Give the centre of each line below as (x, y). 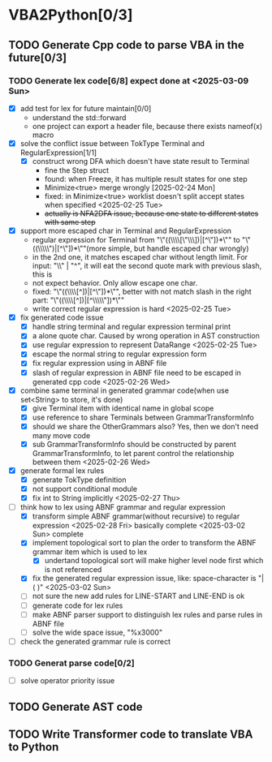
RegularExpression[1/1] (58, 153)
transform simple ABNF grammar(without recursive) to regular (136, 516)
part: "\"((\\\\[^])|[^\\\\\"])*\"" (78, 300)
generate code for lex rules (78, 605)
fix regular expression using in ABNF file (99, 364)
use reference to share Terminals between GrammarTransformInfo (143, 417)
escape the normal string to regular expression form (119, 354)
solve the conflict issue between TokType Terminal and (112, 143)
